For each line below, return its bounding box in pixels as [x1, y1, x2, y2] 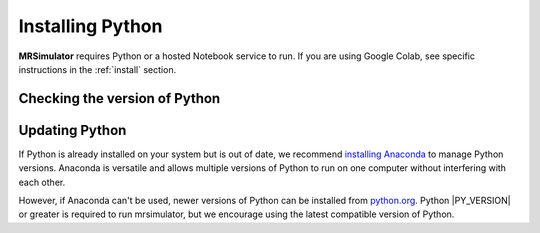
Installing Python [18, 15, 163, 37]
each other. [18, 176, 66, 188]
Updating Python [18, 121, 127, 139]
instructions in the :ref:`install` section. [18, 63, 177, 75]
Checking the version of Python [18, 90, 221, 107]
